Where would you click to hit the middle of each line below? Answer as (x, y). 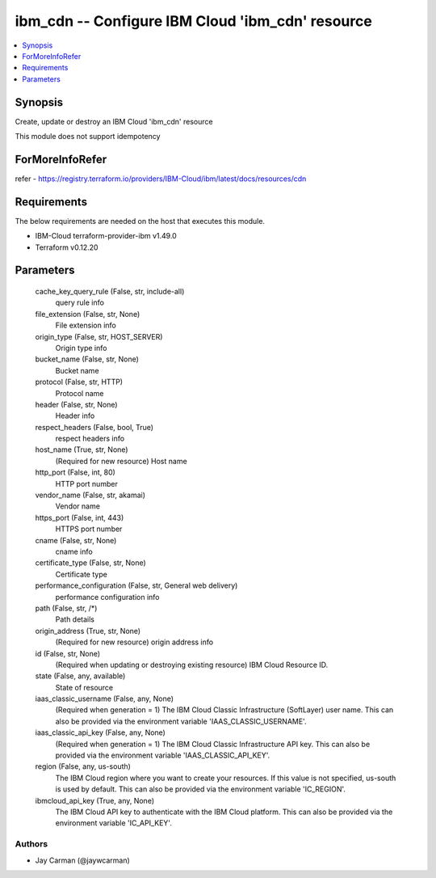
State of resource (84, 687)
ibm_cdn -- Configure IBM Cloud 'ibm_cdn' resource (194, 21)
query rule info (80, 302)
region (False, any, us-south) (83, 766)
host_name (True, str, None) (82, 450)
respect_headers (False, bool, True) (94, 427)
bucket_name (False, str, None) (87, 359)
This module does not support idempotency (88, 137)
